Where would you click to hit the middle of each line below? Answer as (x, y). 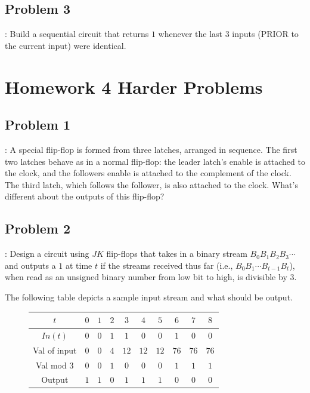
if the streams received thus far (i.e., (167, 265)
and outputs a (30, 265)
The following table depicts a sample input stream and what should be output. (149, 297)
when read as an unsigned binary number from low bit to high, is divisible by (146, 277)
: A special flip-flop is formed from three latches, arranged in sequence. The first (151, 149)
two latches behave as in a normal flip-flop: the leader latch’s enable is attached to (155, 161)
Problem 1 (38, 125)
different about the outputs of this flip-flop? (85, 196)
